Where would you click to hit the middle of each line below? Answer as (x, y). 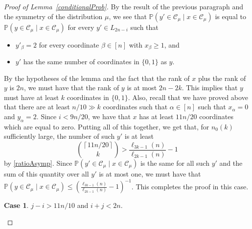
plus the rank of (222, 78)
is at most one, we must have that (150, 174)
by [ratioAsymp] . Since (38, 163)
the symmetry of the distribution (53, 16)
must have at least (32, 97)
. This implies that (210, 88)
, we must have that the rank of (72, 88)
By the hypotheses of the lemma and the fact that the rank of (97, 78)
